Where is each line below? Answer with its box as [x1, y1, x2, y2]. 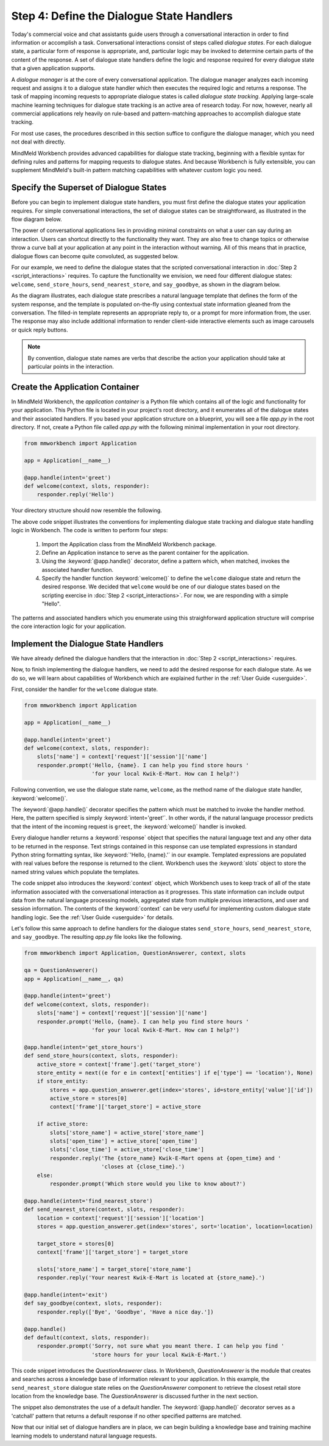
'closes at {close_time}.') [101, 1163, 185, 1170]
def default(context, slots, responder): [24, 1334, 150, 1341]
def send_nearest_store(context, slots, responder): [24, 1206, 185, 1213]
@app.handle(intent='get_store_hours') [24, 1044, 143, 1050]
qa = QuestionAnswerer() [24, 967, 99, 974]
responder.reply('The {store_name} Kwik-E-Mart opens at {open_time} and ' [49, 1154, 281, 1162]
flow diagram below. [11, 215, 62, 223]
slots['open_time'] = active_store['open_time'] [49, 1138, 198, 1144]
